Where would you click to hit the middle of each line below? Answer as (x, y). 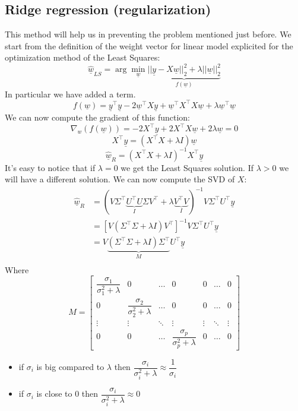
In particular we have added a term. (70, 94)
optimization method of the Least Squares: (83, 57)
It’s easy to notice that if (50, 167)
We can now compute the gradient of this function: (98, 117)
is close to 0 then (67, 393)
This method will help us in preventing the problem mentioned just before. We (148, 34)
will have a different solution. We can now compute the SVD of (120, 179)
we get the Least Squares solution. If (187, 167)
